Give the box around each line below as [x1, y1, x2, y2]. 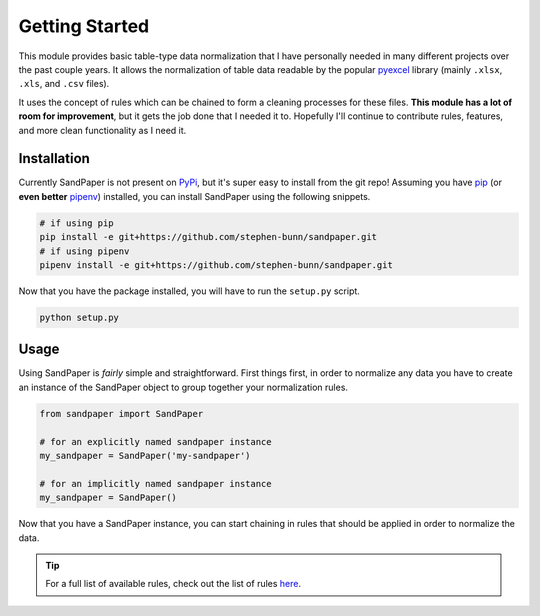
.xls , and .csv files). [18, 78, 110, 90]
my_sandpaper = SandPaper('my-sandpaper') [39, 450, 251, 461]
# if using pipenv [39, 245, 130, 257]
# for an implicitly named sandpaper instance [39, 478, 272, 489]
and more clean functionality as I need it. [18, 124, 187, 136]
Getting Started [18, 15, 150, 37]
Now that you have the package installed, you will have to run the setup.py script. [18, 285, 360, 297]
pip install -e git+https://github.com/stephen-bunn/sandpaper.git [39, 231, 378, 243]
